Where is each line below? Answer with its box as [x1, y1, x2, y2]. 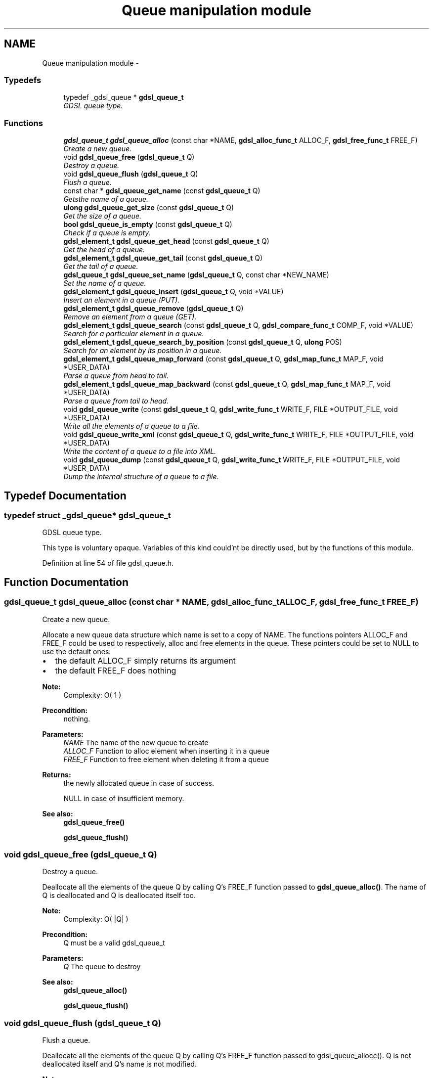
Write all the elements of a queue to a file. [63, 422, 200, 431]
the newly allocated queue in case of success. [63, 778, 215, 787]
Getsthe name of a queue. [63, 195, 149, 204]
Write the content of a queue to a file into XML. [63, 447, 216, 456]
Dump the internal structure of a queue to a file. [63, 472, 219, 481]
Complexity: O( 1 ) [63, 690, 122, 699]
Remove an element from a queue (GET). [63, 313, 197, 321]
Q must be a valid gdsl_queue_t [63, 939, 165, 947]
